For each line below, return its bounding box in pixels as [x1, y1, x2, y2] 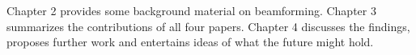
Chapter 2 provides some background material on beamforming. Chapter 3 [6, 2, 376, 18]
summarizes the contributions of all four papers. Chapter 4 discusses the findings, [6, 18, 410, 34]
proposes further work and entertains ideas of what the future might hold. [6, 33, 374, 50]
